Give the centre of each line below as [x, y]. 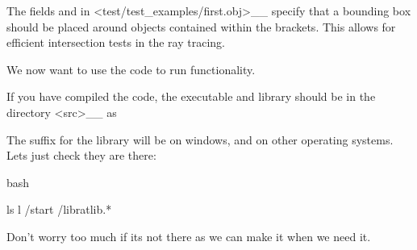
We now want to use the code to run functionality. [131, 69]
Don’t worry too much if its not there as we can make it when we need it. [189, 236]
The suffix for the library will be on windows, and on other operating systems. [200, 139]
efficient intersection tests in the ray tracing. [116, 42]
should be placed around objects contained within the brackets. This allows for [201, 26]
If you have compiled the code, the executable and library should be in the [191, 96]
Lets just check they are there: [81, 155]
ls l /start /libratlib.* [59, 209]
